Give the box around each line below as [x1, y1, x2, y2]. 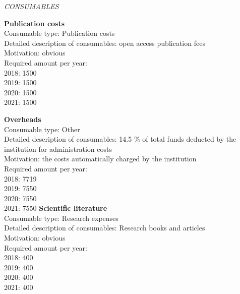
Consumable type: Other [4, 124, 80, 134]
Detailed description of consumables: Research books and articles [4, 222, 205, 233]
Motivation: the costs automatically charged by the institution [4, 153, 197, 164]
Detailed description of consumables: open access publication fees [4, 37, 205, 48]
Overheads [4, 113, 41, 124]
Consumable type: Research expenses [4, 212, 118, 223]
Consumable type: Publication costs [4, 28, 115, 38]
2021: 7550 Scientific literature [4, 203, 107, 213]
